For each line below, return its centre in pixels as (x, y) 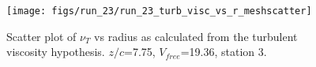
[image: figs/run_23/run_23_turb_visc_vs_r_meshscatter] (159, 11)
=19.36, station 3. (224, 52)
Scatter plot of (41, 36)
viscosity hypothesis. (56, 52)
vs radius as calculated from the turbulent (196, 36)
